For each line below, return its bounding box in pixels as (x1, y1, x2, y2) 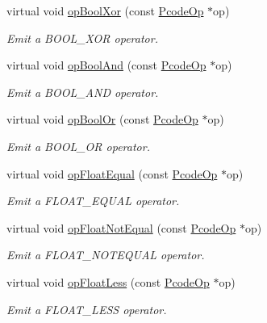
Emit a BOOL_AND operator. (6, 83, 159, 100)
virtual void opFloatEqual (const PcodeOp (6, 165, 218, 182)
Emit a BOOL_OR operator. (6, 137, 150, 154)
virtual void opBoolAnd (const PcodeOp (6, 57, 207, 73)
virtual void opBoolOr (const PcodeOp (6, 111, 198, 128)
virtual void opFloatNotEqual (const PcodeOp (6, 219, 236, 236)
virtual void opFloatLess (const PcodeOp (6, 273, 210, 290)
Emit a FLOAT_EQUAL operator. (6, 192, 180, 209)
